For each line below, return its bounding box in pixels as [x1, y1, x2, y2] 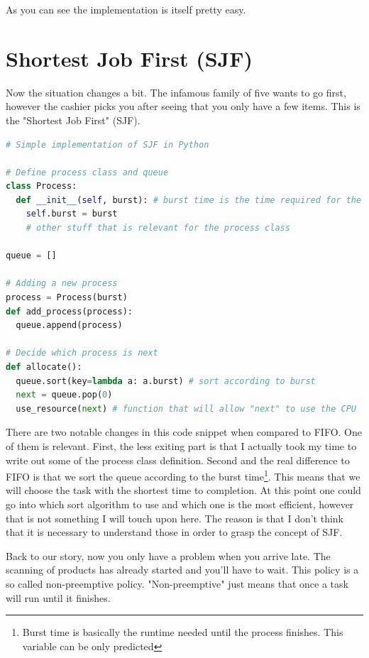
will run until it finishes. [6, 590, 111, 605]
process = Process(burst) [6, 292, 128, 303]
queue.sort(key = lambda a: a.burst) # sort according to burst [16, 375, 316, 386]
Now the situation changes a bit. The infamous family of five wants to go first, [6, 84, 346, 99]
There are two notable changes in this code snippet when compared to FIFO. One [6, 424, 362, 439]
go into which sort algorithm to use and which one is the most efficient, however [6, 497, 354, 511]
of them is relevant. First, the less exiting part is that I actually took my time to [6, 438, 357, 453]
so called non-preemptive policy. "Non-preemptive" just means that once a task [6, 576, 348, 591]
